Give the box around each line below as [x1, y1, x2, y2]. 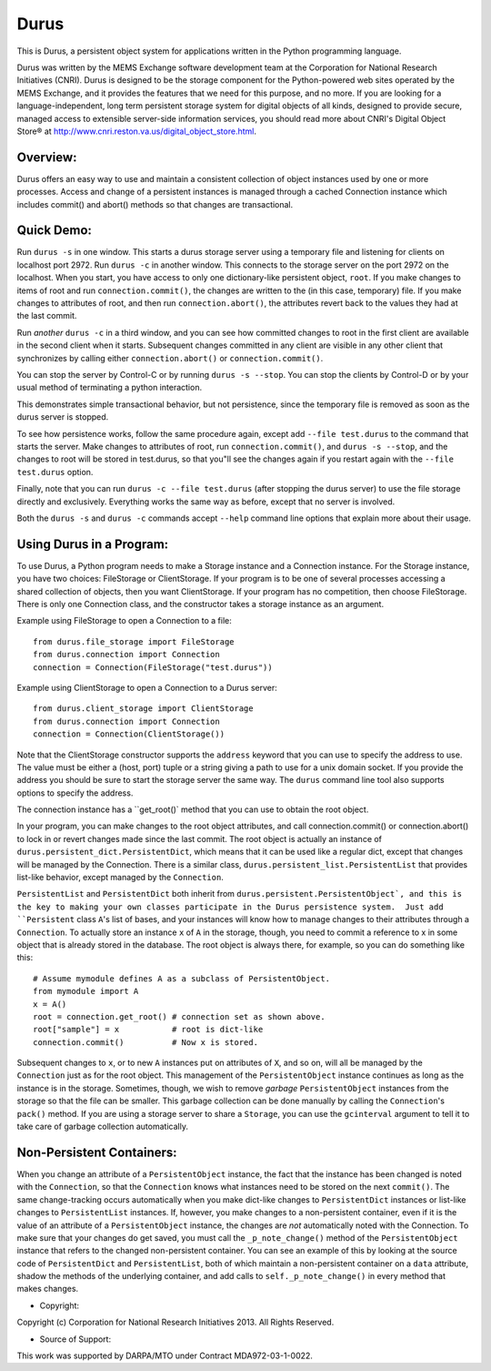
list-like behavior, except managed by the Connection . [16, 872, 225, 883]
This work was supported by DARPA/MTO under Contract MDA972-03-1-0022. [16, 1350, 314, 1361]
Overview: [16, 149, 77, 165]
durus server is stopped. [16, 411, 109, 422]
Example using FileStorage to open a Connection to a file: [16, 615, 232, 626]
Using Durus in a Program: [16, 536, 169, 552]
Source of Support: [39, 1334, 112, 1345]
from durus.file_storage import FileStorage [33, 636, 235, 646]
